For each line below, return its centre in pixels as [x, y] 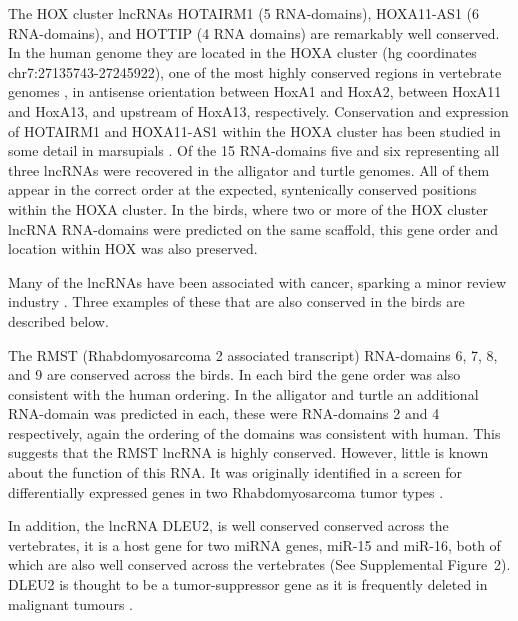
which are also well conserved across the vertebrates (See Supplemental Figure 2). [259, 564]
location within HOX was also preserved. [133, 248]
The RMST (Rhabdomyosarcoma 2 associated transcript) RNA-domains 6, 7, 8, [253, 354]
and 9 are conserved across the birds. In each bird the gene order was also [234, 374]
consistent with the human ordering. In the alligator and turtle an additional [243, 393]
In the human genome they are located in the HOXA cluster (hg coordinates [242, 52]
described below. [58, 320]
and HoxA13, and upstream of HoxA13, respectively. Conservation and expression [258, 110]
